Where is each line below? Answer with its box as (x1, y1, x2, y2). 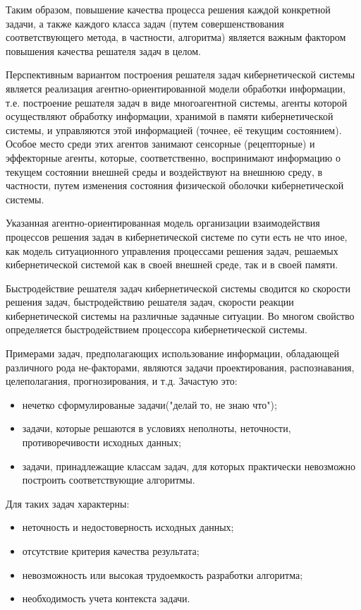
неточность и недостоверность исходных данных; (22, 520, 234, 534)
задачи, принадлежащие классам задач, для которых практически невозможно (22, 458, 355, 473)
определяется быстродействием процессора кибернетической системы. (6, 322, 307, 337)
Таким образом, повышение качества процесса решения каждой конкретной (6, 2, 331, 16)
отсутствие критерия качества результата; (22, 544, 200, 558)
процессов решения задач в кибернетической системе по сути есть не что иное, (6, 229, 348, 244)
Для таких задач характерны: (6, 496, 130, 510)
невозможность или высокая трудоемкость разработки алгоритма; (22, 567, 303, 582)
